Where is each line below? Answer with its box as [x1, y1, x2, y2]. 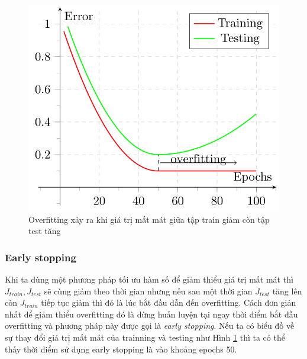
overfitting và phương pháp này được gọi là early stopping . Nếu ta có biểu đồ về [5, 319, 295, 332]
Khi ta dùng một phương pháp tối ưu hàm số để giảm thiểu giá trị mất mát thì [5, 273, 293, 286]
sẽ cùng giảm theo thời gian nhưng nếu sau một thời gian [44, 284, 253, 297]
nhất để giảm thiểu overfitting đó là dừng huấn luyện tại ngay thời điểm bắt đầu [5, 307, 298, 320]
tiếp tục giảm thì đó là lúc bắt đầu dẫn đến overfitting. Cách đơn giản [41, 296, 296, 309]
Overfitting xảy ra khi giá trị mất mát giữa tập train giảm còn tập [28, 213, 270, 225]
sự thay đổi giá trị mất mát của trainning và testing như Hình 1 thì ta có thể [5, 331, 285, 343]
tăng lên [272, 284, 302, 297]
